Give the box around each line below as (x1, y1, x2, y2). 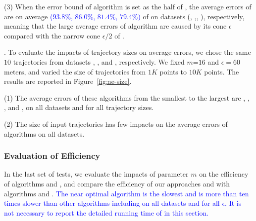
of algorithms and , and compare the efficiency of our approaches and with (4, 178, 230, 188)
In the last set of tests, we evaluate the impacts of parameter (4, 169, 189, 179)
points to (159, 66, 187, 76)
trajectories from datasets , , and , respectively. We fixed (13, 56, 185, 67)
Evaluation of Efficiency (4, 149, 101, 162)
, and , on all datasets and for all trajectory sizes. (4, 102, 154, 112)
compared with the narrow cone (4, 30, 101, 40)
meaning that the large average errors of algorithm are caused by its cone (4, 21, 227, 31)
